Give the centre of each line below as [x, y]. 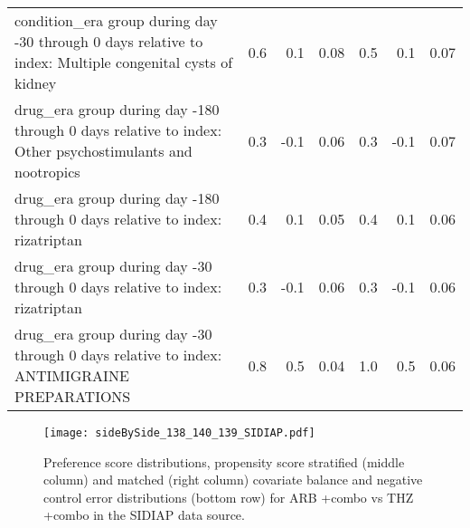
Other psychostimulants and [103, 151]
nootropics [47, 172]
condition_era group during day [116, 20]
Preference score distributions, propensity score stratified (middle [224, 461]
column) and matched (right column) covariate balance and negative [233, 480]
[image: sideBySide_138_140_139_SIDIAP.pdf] [179, 433]
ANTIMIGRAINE [72, 375]
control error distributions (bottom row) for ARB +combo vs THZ [229, 497]
